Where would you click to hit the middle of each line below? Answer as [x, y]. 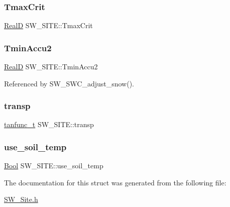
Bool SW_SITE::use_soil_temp [54, 166]
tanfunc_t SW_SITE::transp [49, 124]
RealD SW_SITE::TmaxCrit [48, 25]
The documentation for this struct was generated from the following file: [115, 182]
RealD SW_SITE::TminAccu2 [51, 67]
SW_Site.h [21, 199]
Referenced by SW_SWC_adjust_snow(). [69, 83]
